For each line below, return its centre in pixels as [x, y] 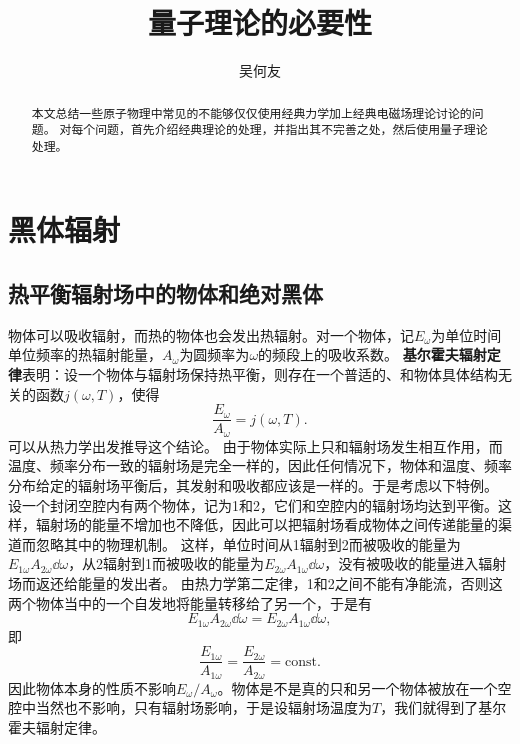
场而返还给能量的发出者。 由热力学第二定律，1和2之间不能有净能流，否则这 [255, 582]
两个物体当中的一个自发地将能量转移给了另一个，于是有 [190, 602]
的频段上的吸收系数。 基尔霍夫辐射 [372, 354]
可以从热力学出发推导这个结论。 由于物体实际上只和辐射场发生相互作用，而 [255, 445]
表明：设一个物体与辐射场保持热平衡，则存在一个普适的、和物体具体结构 [260, 374]
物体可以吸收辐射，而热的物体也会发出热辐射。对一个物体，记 [211, 334]
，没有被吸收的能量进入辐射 [415, 563]
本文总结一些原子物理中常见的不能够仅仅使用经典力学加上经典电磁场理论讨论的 [251, 112]
